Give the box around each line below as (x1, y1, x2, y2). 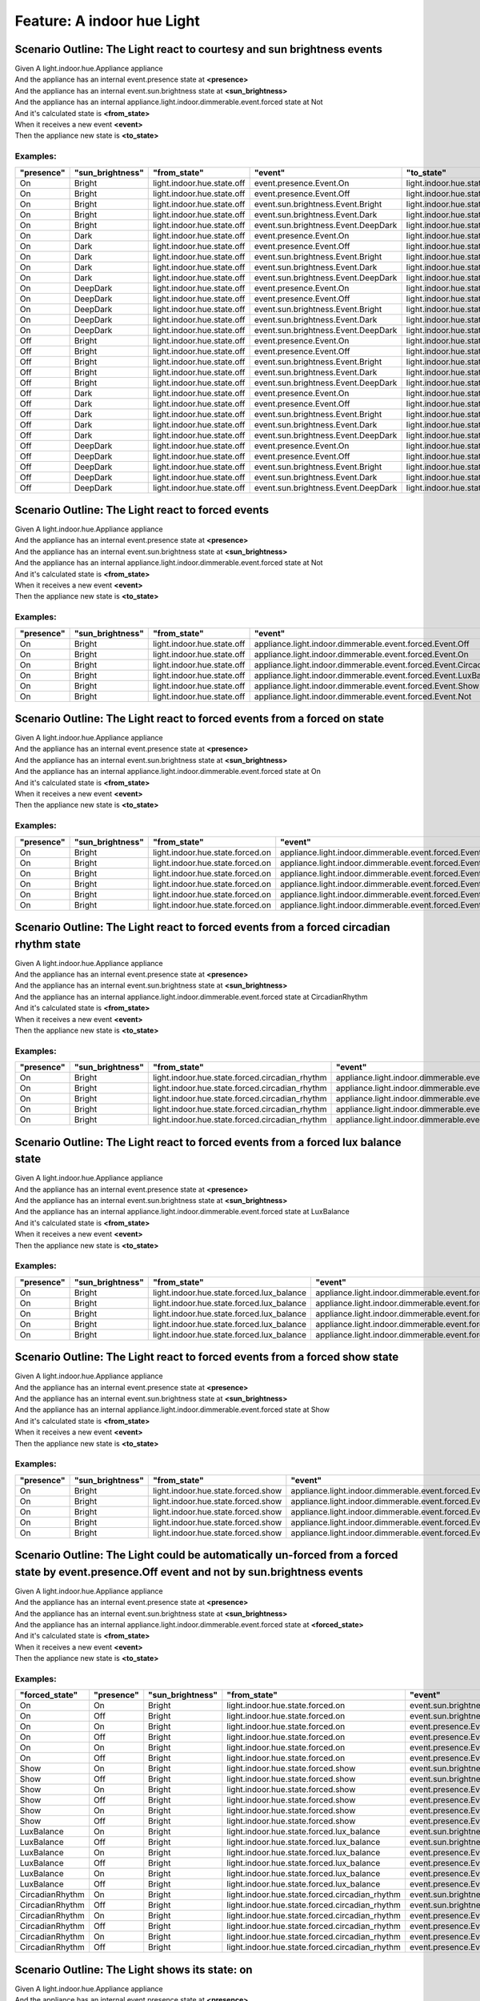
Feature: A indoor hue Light (14, 12, 200, 30)
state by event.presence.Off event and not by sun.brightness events (14, 1565, 363, 1578)
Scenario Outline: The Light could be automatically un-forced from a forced (14, 1549, 398, 1562)
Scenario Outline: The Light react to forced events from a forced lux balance (14, 1135, 402, 1149)
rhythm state (14, 937, 82, 951)
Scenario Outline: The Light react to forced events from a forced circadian (14, 920, 391, 934)
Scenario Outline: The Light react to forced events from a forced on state (14, 712, 384, 725)
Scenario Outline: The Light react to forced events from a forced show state (14, 1350, 399, 1364)
